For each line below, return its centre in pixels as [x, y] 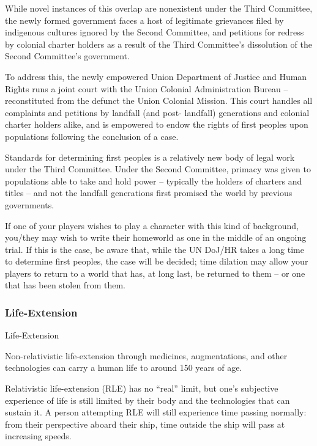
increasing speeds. [38, 436]
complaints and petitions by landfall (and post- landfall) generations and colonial [157, 112]
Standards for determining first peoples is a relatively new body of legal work [150, 157]
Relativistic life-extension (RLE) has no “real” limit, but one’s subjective [142, 388]
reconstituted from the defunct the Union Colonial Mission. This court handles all [159, 101]
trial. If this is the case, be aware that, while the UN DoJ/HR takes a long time [155, 249]
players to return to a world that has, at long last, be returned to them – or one [155, 273]
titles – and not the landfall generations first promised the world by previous [149, 193]
